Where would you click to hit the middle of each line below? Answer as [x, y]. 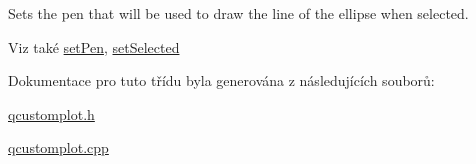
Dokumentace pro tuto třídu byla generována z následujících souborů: [221, 80]
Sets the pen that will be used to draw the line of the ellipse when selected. [238, 13]
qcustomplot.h [51, 113]
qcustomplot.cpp [58, 147]
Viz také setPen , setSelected [94, 46]
